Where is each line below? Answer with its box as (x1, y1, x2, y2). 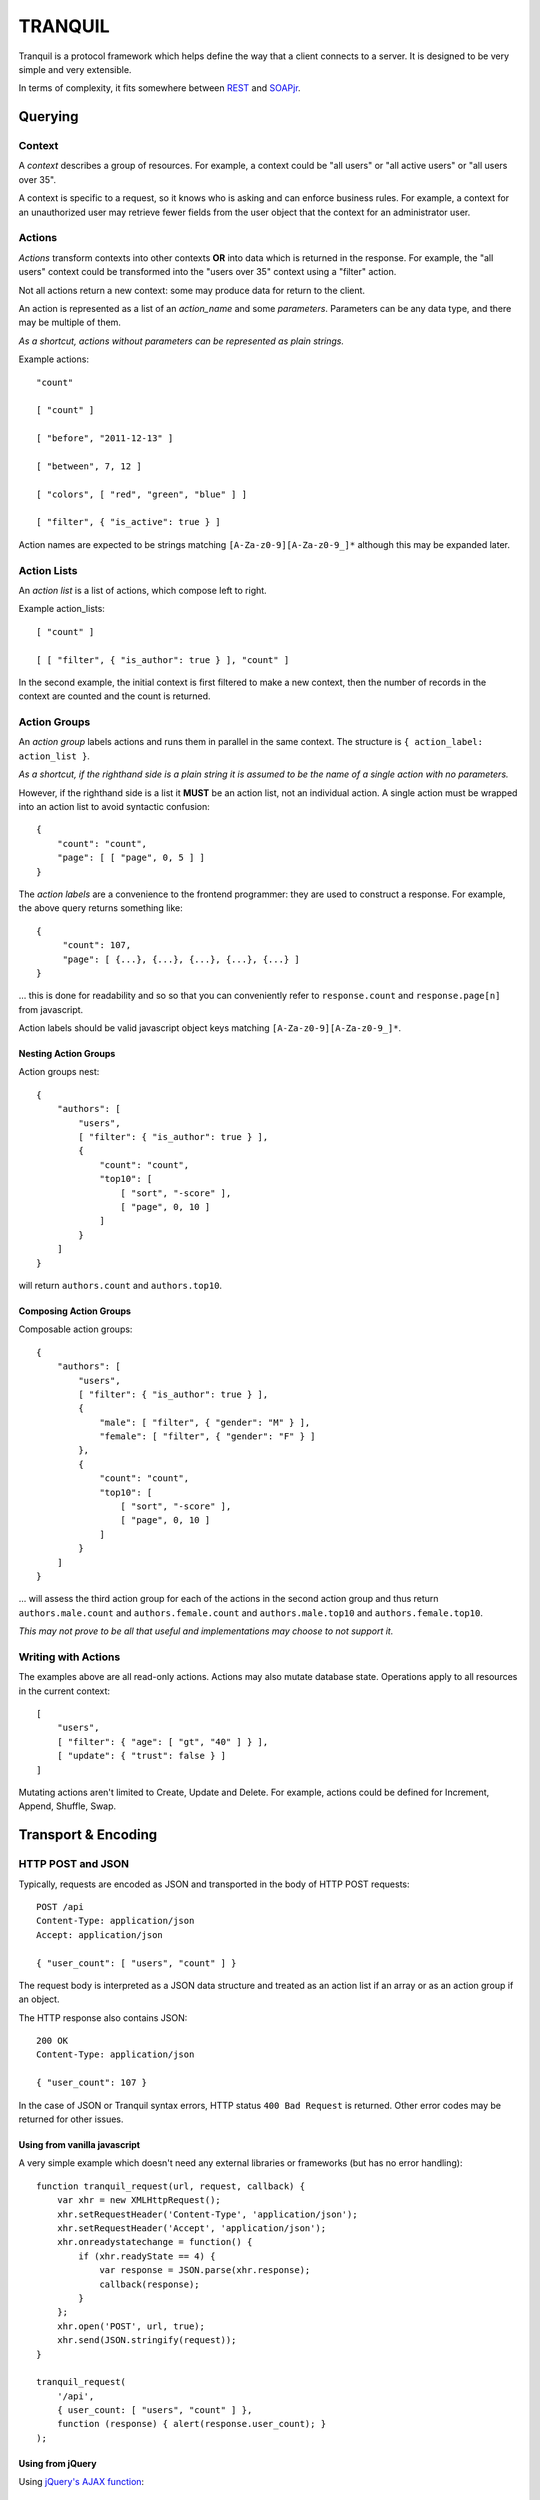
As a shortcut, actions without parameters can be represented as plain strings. (18, 335, 345, 347)
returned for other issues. (18, 2113, 124, 2125)
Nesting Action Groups (18, 1048, 116, 1060)
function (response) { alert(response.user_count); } (56, 2418, 327, 2430)
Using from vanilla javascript (18, 2139, 140, 2151)
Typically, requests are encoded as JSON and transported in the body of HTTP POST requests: (18, 1878, 410, 1890)
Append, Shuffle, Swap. (18, 1800, 117, 1812)
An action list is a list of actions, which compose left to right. (18, 584, 267, 596)
